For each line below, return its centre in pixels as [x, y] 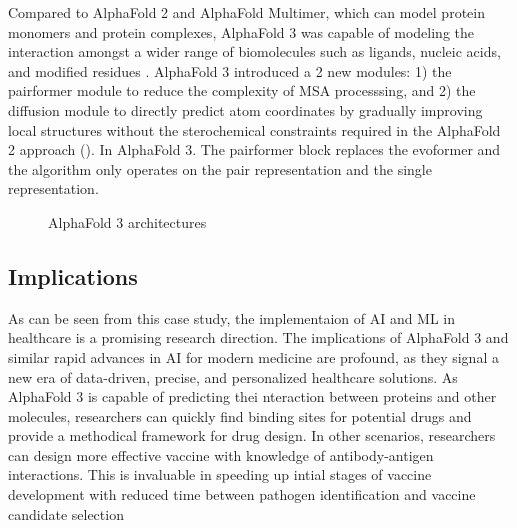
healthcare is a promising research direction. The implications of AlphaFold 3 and [258, 337]
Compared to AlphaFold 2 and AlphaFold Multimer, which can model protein [246, 12]
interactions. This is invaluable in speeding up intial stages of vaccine [220, 474]
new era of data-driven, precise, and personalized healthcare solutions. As [233, 376]
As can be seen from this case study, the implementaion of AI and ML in [232, 317]
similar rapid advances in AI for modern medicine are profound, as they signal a [253, 356]
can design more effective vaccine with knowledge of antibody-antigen [221, 454]
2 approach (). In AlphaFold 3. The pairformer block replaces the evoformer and [254, 149]
